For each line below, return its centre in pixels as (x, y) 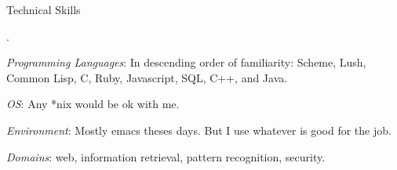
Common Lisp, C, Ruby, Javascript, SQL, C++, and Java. (147, 77)
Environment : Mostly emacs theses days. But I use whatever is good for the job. (199, 130)
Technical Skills (44, 9)
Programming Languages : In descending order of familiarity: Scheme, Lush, (186, 62)
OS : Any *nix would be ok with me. (93, 104)
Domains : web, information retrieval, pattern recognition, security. (166, 156)
